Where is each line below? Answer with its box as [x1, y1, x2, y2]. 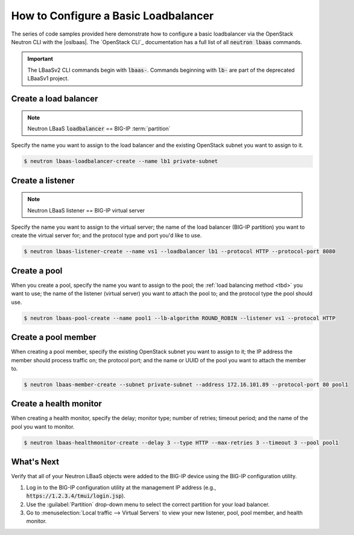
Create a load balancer [11, 94, 98, 104]
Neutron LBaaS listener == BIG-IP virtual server [27, 207, 145, 214]
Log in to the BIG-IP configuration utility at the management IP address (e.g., [26, 484, 217, 491]
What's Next [11, 457, 60, 467]
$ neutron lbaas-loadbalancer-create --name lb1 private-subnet [24, 158, 218, 165]
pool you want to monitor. [11, 423, 75, 430]
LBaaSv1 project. [27, 75, 69, 82]
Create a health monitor [11, 399, 103, 409]
